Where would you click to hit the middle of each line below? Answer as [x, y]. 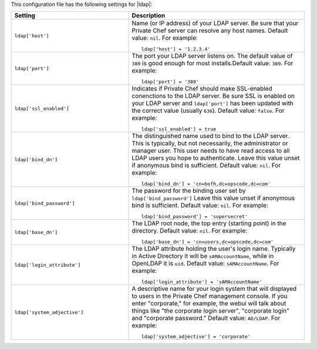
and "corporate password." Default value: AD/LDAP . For [206, 318]
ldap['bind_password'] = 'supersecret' [194, 217]
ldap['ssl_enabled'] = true [179, 129]
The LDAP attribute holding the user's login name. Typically [214, 249]
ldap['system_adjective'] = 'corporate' [196, 337]
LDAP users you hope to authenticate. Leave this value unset [216, 158]
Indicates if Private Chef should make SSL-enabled [202, 89]
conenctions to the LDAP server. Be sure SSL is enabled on [213, 96]
